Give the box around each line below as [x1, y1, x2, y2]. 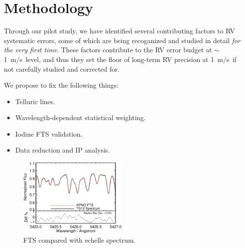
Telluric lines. [15, 96, 55, 106]
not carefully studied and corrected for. [4, 63, 120, 74]
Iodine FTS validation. [15, 128, 83, 139]
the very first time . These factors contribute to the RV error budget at [4, 45, 212, 55]
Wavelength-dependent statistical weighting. [15, 112, 146, 123]
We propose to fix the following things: [4, 80, 119, 90]
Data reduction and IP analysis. [15, 145, 110, 155]
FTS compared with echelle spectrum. [23, 234, 136, 245]
